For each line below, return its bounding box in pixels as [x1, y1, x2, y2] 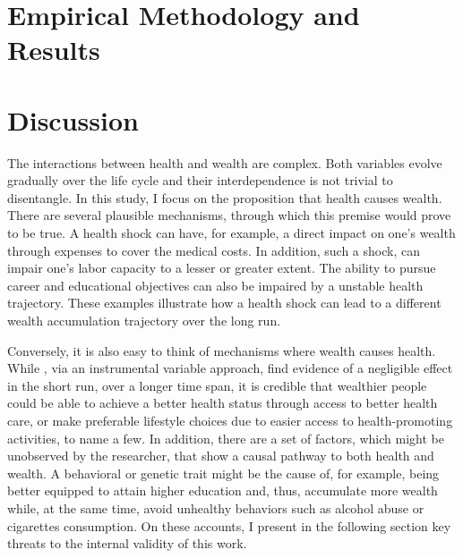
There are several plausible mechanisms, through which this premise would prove [7, 206, 451, 224]
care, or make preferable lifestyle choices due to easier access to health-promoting [7, 411, 453, 429]
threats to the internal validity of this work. [7, 534, 247, 553]
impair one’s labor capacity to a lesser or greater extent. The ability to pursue [7, 258, 436, 277]
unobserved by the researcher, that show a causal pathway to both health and [7, 446, 434, 465]
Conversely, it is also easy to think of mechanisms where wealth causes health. [7, 341, 436, 359]
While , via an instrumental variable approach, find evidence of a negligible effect [7, 359, 453, 377]
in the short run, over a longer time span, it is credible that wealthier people [7, 376, 427, 394]
